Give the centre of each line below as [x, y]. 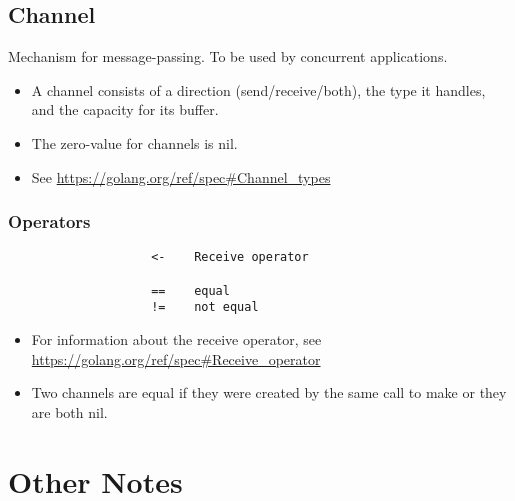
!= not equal [205, 307]
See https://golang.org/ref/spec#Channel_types [181, 176]
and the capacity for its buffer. [125, 109]
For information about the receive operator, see [176, 339]
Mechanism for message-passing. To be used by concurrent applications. [228, 56]
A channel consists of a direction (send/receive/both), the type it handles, [258, 89]
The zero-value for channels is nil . [134, 142]
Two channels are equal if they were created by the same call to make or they [269, 392]
